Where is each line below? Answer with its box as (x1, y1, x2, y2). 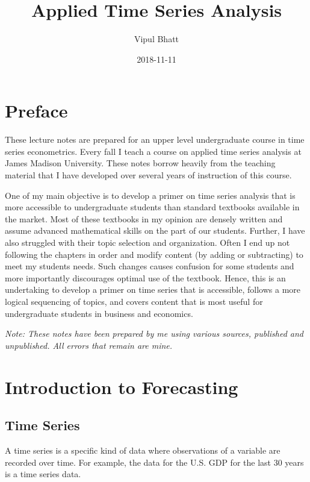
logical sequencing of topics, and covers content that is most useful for (5, 295, 263, 307)
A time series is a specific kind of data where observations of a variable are (5, 443, 281, 456)
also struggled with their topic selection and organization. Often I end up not (5, 236, 290, 248)
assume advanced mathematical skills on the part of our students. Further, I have (5, 224, 305, 237)
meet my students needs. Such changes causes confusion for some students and (5, 260, 294, 272)
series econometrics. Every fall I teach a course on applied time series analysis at (5, 145, 302, 157)
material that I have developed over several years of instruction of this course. (5, 169, 292, 181)
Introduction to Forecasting (5, 374, 238, 399)
